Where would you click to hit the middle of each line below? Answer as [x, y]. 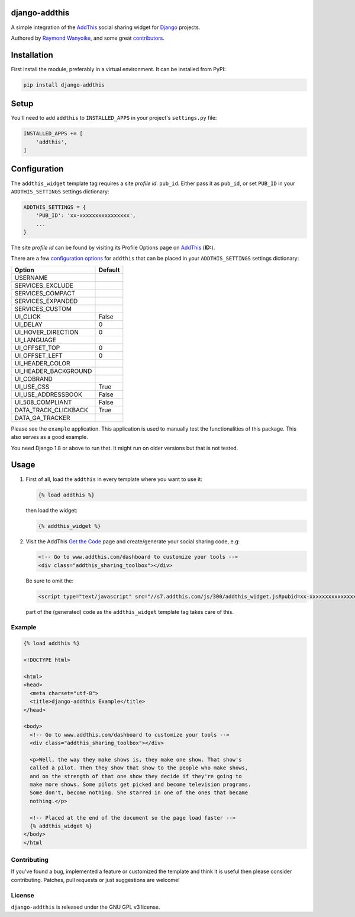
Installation [32, 55]
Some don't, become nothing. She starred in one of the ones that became [139, 793]
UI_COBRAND [33, 378]
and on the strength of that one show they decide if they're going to [136, 776]
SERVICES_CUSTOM [43, 308]
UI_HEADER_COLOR [42, 363]
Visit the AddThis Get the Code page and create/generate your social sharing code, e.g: [133, 541]
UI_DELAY [28, 324]
